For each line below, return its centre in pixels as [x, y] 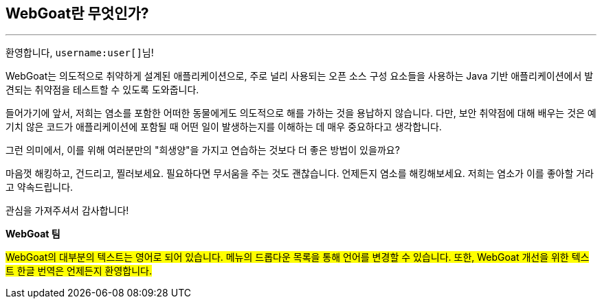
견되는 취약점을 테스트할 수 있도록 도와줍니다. [102, 90]
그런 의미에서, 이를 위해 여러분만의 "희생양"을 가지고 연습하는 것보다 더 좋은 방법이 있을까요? [203, 150]
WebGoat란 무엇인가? [77, 13]
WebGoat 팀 [33, 234]
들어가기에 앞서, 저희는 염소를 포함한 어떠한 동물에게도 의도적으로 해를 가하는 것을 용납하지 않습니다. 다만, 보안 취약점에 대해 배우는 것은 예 [301, 113]
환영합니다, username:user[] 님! [80, 53]
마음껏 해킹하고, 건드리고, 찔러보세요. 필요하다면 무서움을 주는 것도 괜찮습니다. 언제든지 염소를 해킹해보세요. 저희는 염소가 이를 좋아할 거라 [300, 174]
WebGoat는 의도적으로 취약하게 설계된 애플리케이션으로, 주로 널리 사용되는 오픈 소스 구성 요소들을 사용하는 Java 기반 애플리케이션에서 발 [300, 76]
